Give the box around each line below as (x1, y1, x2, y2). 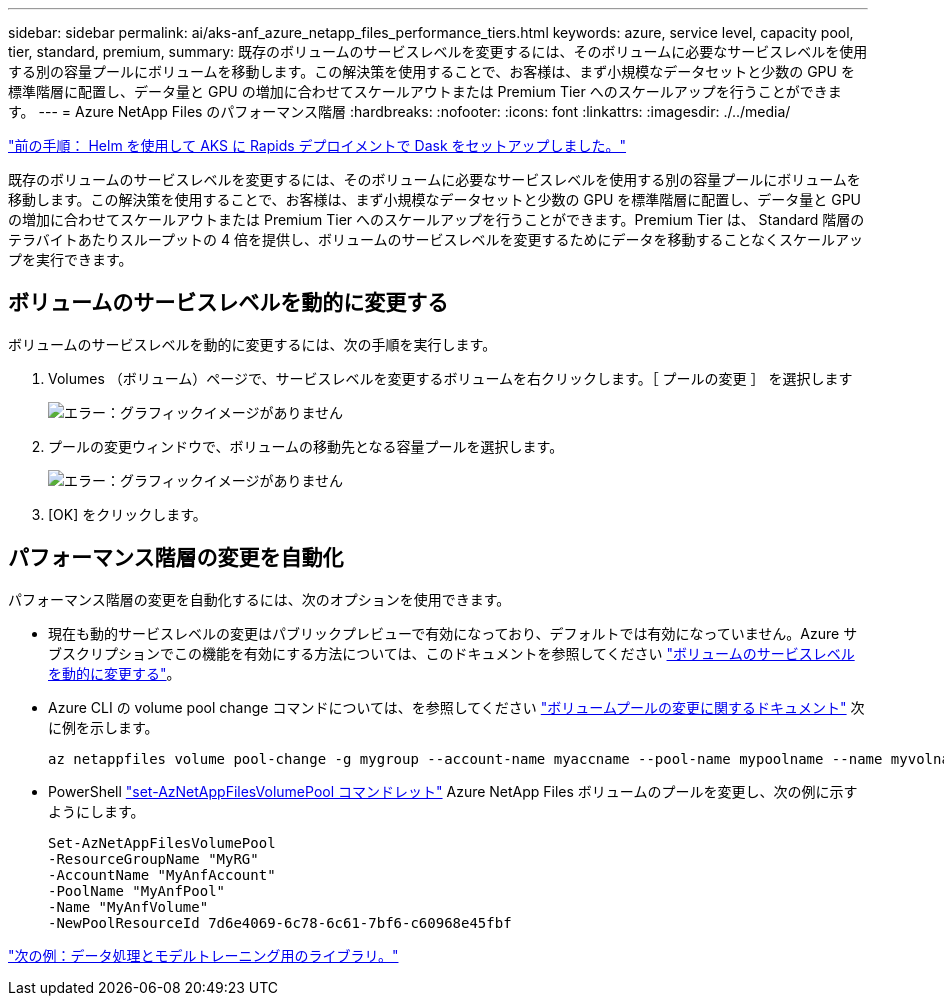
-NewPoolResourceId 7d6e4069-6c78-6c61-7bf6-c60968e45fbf (48, 914, 512, 931)
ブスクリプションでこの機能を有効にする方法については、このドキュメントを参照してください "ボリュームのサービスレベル (48, 644, 855, 662)
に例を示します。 (48, 718, 159, 736)
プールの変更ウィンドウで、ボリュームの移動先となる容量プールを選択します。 (48, 437, 564, 455)
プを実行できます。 (8, 251, 133, 268)
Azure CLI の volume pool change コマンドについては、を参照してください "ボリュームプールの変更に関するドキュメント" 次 (48, 698, 865, 716)
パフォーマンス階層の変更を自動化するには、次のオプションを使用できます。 (8, 590, 511, 608)
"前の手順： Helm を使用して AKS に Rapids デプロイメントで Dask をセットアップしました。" (8, 137, 627, 154)
